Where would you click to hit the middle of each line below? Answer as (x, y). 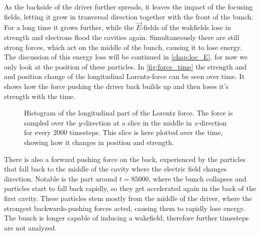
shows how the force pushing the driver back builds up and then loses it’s (116, 86)
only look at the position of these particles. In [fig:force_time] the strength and (125, 66)
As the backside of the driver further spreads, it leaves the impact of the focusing (128, 6)
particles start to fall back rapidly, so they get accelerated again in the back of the (130, 188)
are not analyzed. (30, 227)
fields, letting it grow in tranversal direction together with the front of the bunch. (129, 16)
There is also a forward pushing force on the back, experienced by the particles (125, 159)
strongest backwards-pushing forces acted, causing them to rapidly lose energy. (124, 208)
